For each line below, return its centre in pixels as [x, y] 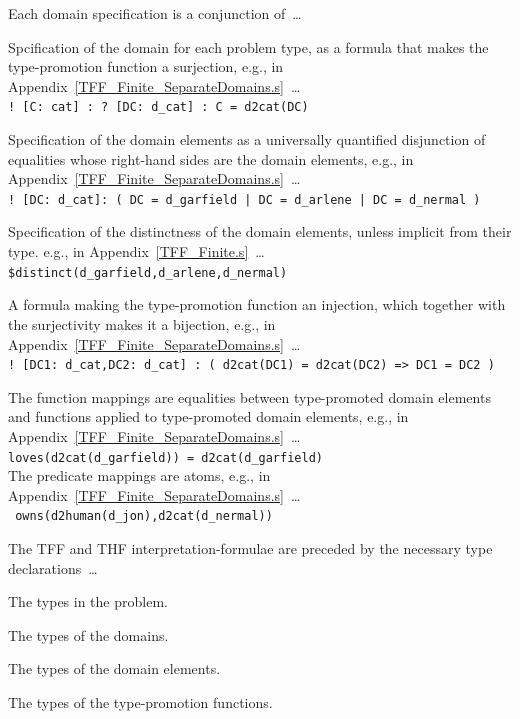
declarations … [53, 567]
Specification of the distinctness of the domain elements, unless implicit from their [260, 231]
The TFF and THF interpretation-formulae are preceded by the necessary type [250, 548]
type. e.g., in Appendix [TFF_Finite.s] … [136, 251]
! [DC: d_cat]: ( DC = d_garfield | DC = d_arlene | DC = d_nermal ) [244, 199]
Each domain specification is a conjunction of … [155, 13]
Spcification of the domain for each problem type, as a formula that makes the [248, 46]
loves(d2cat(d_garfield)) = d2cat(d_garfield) [165, 457]
